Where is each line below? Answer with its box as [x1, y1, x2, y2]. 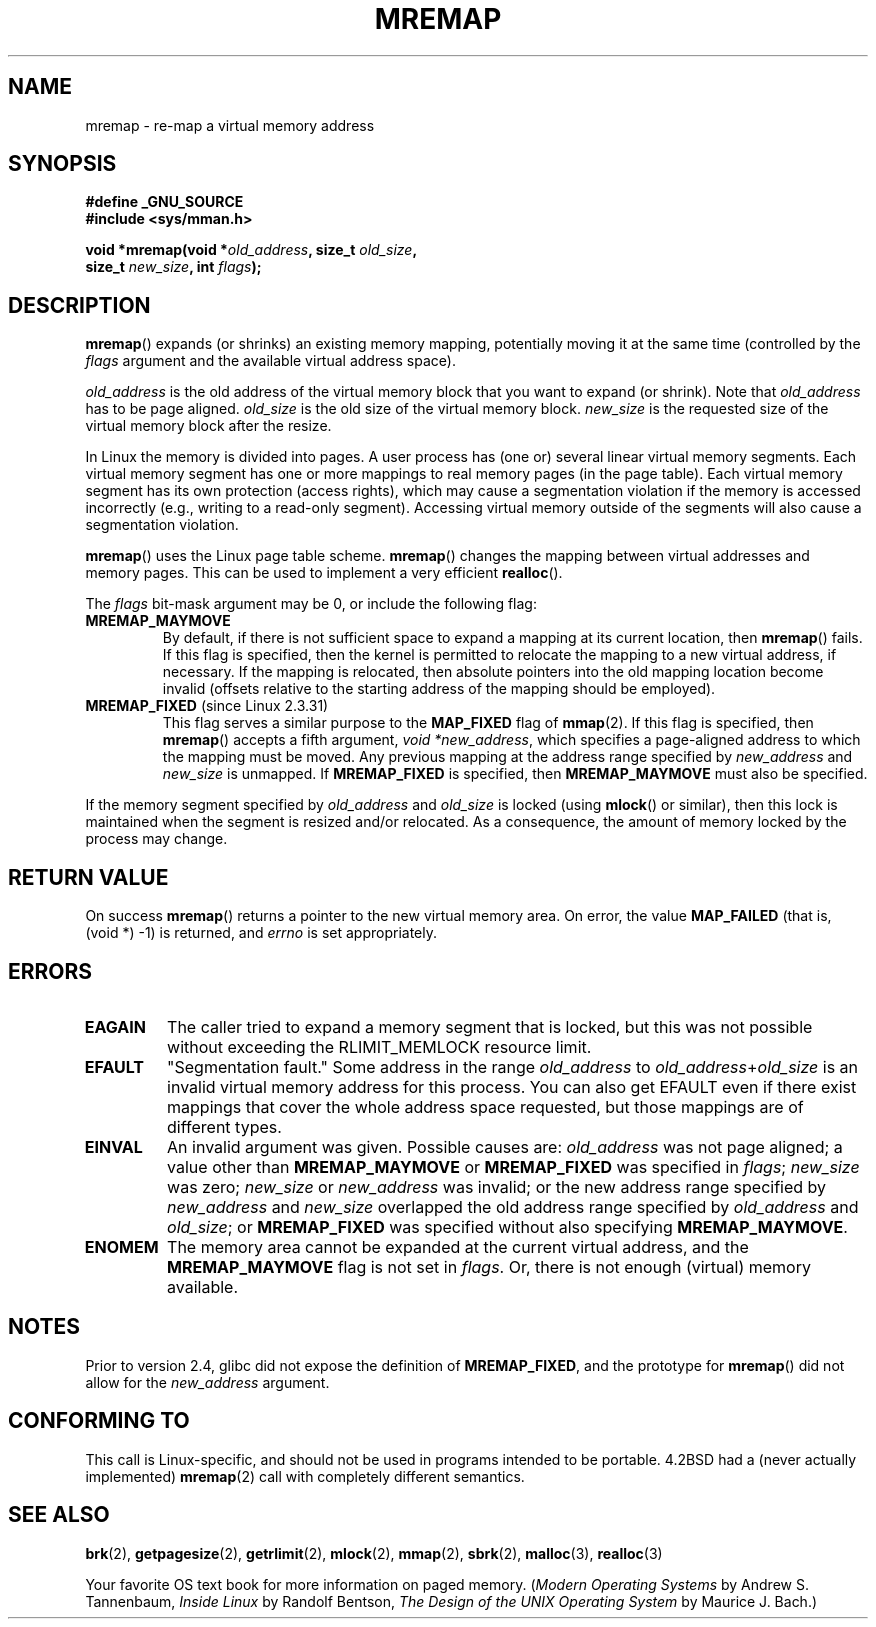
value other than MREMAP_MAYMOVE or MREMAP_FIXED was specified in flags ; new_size [167, 1156, 860, 1177]
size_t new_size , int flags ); [85, 258, 262, 276]
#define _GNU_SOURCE [85, 193, 244, 211]
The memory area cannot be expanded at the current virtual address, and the [167, 1236, 749, 1257]
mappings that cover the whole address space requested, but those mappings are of [167, 1096, 804, 1117]
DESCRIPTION [8, 292, 151, 318]
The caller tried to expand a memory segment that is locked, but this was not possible [167, 1016, 813, 1037]
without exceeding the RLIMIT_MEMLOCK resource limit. [167, 1036, 592, 1057]
